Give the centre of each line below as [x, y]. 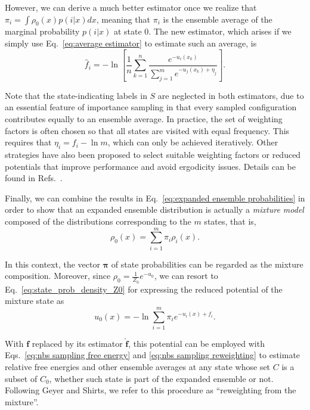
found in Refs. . [34, 178]
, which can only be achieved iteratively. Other [193, 142]
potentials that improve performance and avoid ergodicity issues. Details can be [151, 166]
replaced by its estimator [77, 343]
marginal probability [42, 31]
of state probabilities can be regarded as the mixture [207, 264]
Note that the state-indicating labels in [76, 95]
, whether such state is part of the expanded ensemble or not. [161, 378]
